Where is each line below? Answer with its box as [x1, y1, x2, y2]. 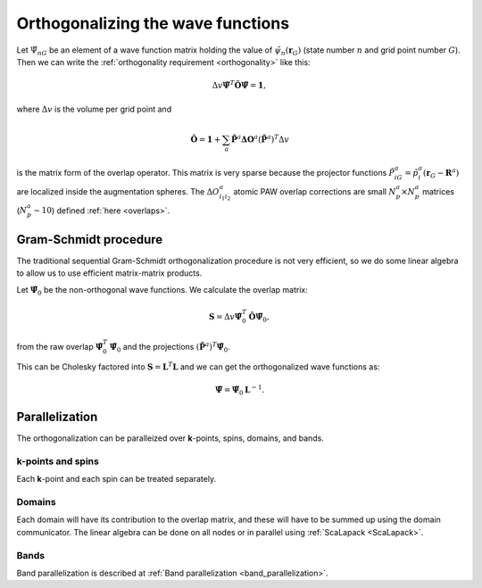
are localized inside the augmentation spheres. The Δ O [16, 186, 220, 196]
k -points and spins [16, 455, 100, 468]
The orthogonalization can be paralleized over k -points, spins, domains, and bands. [16, 433, 325, 443]
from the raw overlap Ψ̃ [16, 341, 104, 352]
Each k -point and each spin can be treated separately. [16, 474, 217, 484]
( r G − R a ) [422, 166, 460, 180]
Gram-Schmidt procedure [16, 232, 163, 247]
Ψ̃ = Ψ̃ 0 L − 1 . [214, 384, 265, 397]
